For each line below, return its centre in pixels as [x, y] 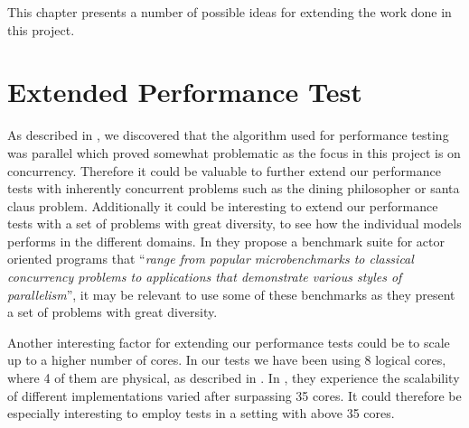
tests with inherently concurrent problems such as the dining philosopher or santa [234, 188]
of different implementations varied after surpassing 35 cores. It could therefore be [234, 395]
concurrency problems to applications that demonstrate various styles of [205, 277]
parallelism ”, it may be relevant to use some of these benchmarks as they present [231, 294]
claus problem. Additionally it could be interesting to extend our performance [223, 205]
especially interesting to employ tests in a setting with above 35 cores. [201, 413]
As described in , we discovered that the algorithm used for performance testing [228, 135]
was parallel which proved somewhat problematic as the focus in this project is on [234, 152]
